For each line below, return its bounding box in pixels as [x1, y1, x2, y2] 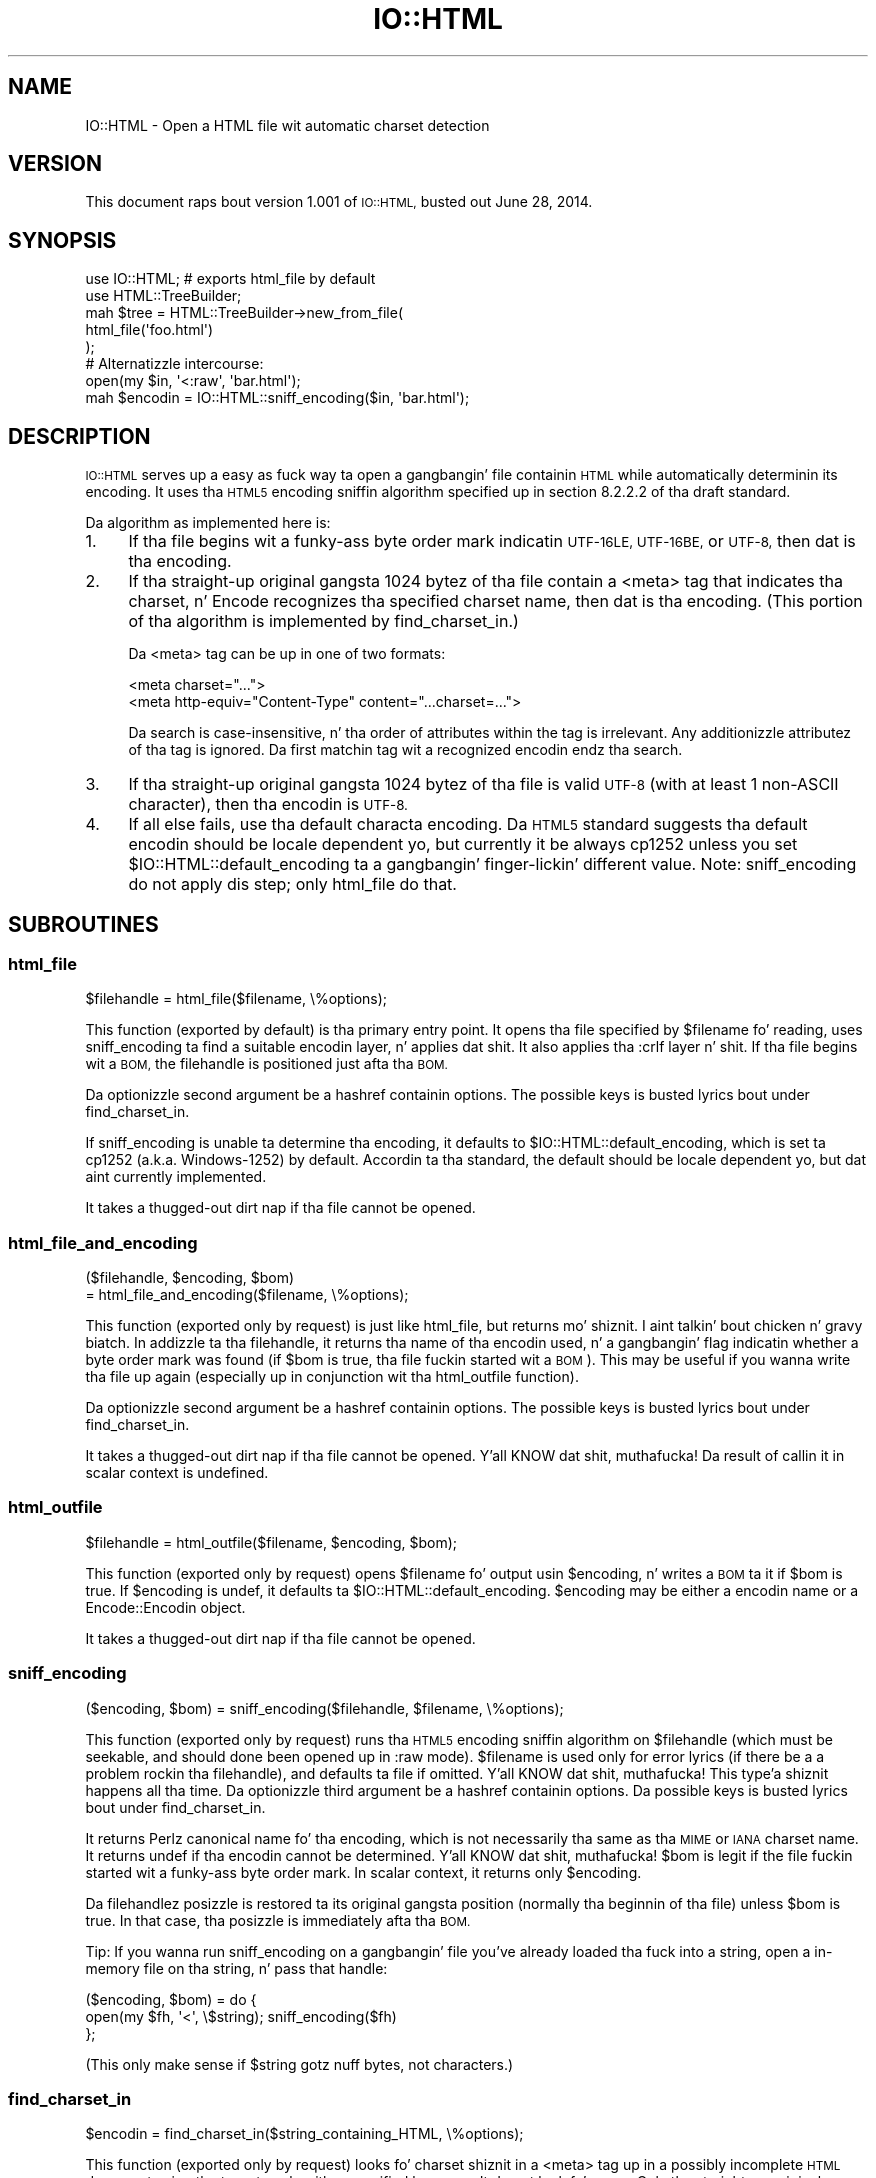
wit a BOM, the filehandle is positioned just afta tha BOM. [85, 1055, 448, 1073]
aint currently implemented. [85, 1168, 267, 1186]
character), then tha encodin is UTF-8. [128, 794, 408, 815]
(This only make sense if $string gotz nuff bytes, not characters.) [85, 2055, 514, 2073]
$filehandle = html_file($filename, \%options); [85, 990, 388, 1008]
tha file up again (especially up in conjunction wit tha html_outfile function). [85, 1368, 579, 1386]
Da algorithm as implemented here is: [85, 514, 331, 532]
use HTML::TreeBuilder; [85, 287, 242, 305]
